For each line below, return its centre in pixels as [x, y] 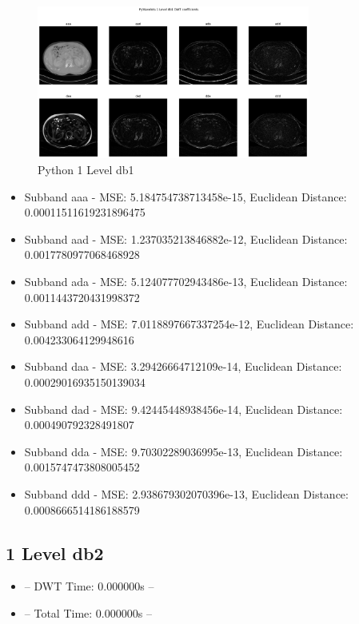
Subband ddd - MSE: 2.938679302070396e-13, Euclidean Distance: [186, 493]
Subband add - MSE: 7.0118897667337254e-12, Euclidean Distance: [189, 324]
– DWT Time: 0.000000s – [89, 586]
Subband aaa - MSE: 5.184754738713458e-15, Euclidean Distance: [185, 196]
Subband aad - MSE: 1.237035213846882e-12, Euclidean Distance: [186, 238]
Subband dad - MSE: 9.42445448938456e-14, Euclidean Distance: [183, 409]
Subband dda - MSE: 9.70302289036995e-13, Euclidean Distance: [183, 451]
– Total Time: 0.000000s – [88, 612]
